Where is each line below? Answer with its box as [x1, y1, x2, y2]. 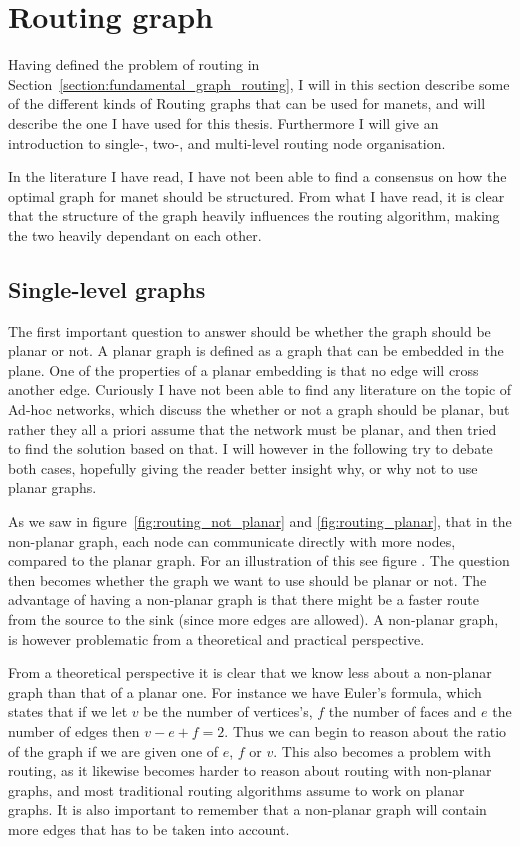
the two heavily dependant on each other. [8, 224, 262, 245]
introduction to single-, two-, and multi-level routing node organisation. [8, 132, 446, 153]
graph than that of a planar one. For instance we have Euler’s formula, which [8, 681, 482, 702]
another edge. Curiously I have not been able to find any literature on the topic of [8, 379, 512, 400]
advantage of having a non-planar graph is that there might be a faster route [8, 589, 479, 610]
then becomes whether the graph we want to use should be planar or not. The [8, 569, 487, 590]
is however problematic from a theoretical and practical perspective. [8, 628, 425, 649]
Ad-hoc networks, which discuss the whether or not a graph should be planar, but [8, 399, 510, 420]
